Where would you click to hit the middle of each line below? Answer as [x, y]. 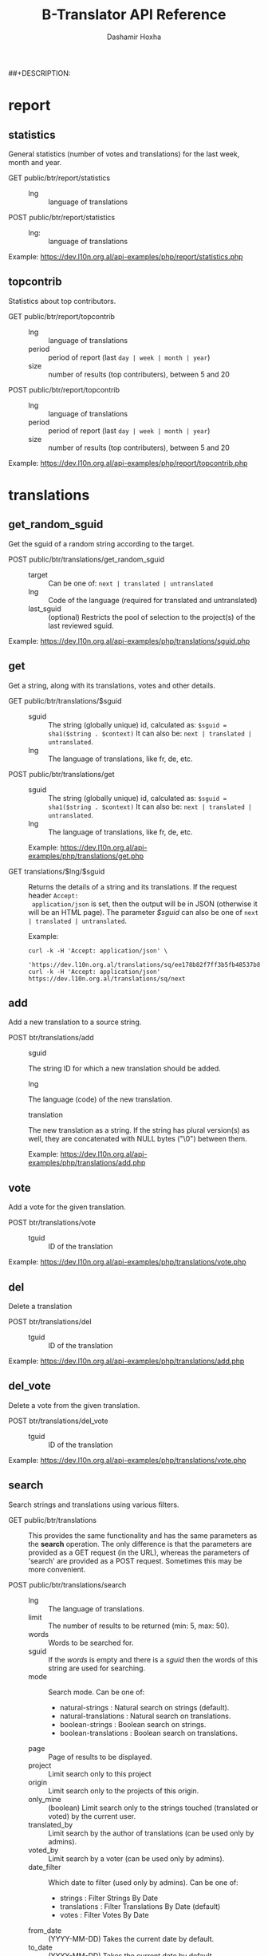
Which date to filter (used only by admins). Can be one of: [144, 1882]
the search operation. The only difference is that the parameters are [140, 1544]
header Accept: [53, 895]
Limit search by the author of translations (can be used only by [151, 1833]
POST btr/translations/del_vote [59, 1421]
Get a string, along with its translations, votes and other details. [112, 685]
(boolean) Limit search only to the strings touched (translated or [153, 1808]
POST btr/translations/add [51, 1038]
